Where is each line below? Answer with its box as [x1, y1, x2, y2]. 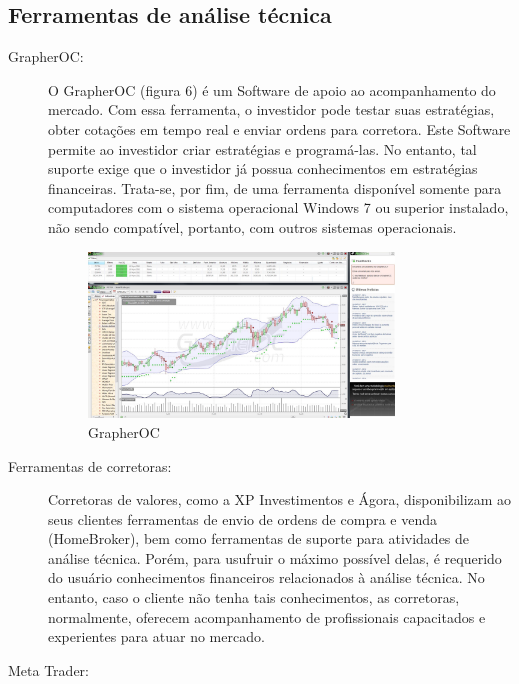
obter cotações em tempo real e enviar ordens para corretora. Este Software [48, 118, 511, 139]
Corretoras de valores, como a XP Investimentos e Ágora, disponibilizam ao [48, 489, 512, 510]
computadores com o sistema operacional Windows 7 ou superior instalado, [48, 197, 509, 218]
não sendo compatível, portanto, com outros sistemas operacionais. [48, 216, 457, 237]
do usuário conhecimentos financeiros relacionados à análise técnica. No [48, 567, 485, 588]
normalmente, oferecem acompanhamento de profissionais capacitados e [48, 606, 486, 627]
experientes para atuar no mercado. [48, 626, 265, 647]
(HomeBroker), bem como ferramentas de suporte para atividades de [48, 528, 470, 549]
